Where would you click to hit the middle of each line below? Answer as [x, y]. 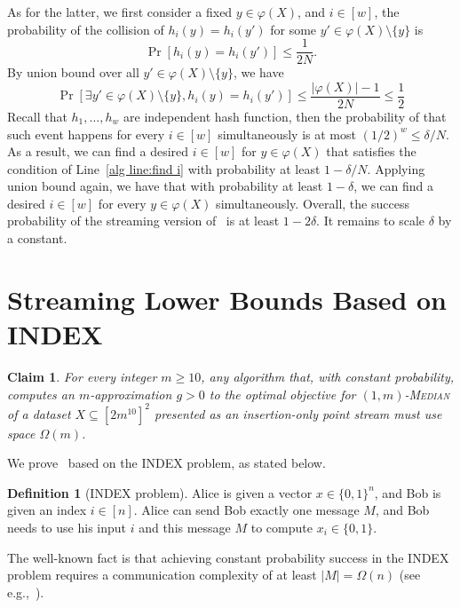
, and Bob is [408, 492]
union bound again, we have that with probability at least [165, 186]
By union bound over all [73, 72]
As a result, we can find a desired [98, 151]
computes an [41, 394]
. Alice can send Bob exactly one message [246, 510]
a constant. [37, 238]
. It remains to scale [370, 221]
